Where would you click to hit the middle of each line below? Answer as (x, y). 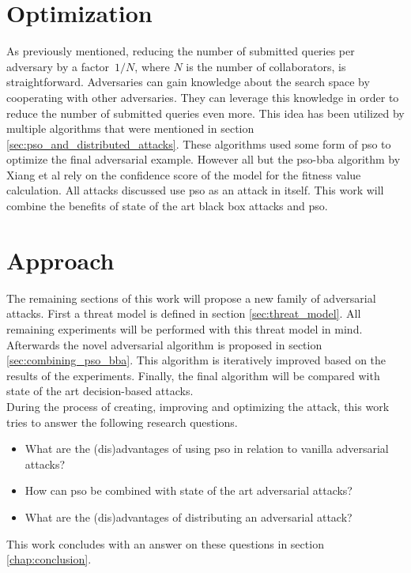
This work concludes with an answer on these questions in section (165, 543)
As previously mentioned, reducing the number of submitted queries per (181, 51)
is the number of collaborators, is (266, 66)
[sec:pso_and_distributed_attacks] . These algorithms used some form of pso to (199, 143)
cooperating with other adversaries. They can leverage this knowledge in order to (203, 97)
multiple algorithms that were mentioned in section (130, 128)
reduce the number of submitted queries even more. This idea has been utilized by (205, 113)
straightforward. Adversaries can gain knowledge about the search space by (188, 82)
